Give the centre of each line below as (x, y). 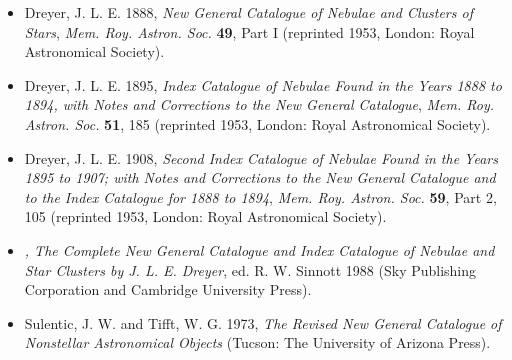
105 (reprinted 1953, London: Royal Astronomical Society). (205, 216)
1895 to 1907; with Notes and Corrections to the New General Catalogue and (260, 177)
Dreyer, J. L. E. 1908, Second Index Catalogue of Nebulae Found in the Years (261, 157)
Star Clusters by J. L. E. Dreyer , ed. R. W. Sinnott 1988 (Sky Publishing (250, 269)
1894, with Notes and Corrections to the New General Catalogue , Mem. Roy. (259, 104)
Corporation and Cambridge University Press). (168, 289)
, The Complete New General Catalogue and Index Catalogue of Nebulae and (259, 249)
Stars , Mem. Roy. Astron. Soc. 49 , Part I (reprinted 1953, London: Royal (249, 31)
